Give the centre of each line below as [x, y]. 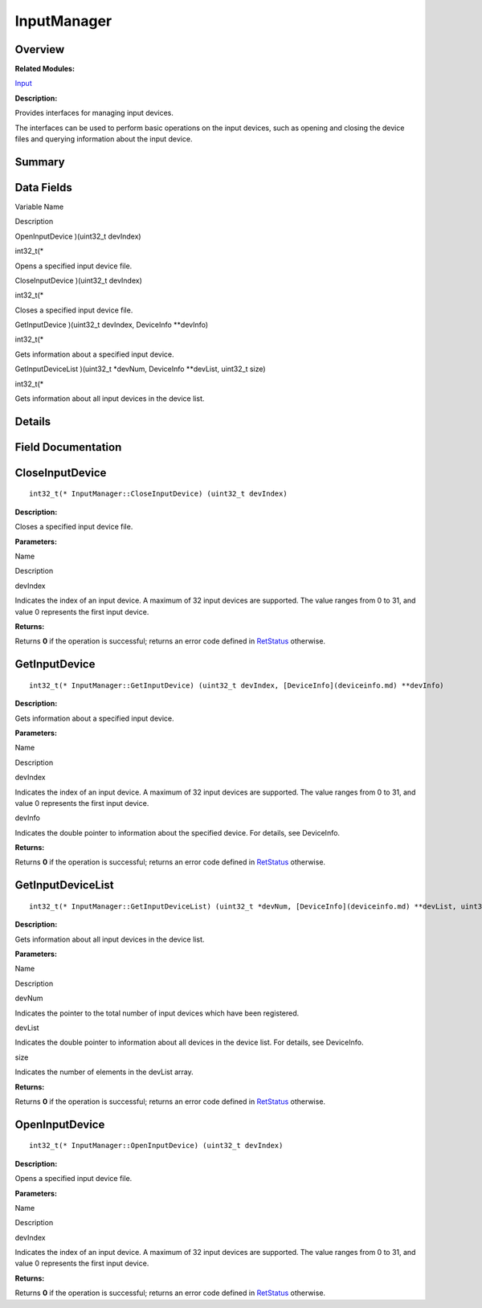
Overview [40, 49]
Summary [40, 162]
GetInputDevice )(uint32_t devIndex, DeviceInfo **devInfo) [112, 325]
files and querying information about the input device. [104, 139]
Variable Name [39, 206]
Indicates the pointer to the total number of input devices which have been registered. [157, 1013]
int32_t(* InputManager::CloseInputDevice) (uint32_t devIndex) [159, 494]
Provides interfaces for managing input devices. [94, 113]
